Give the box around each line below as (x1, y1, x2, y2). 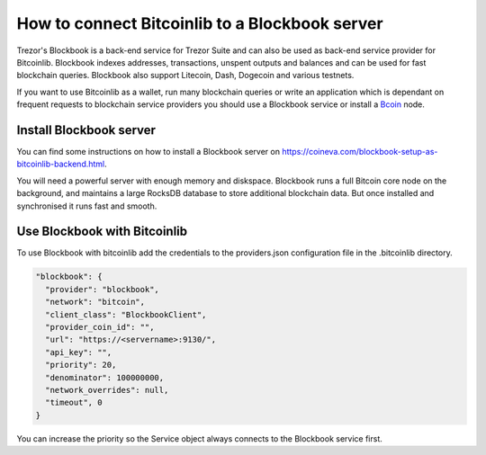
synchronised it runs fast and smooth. (16, 201, 157, 211)
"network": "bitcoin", (45, 297, 146, 308)
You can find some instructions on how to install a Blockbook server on (16, 147, 281, 157)
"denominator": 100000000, (45, 372, 165, 382)
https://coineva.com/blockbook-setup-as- (282, 147, 438, 157)
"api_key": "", (45, 347, 112, 357)
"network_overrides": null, (45, 385, 169, 395)
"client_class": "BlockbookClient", (45, 309, 207, 319)
